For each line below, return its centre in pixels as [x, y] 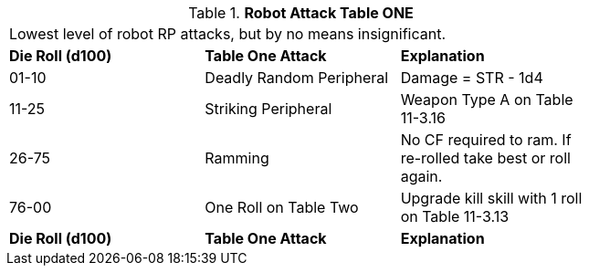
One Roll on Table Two [282, 207]
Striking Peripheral [268, 109]
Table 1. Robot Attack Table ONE [301, 13]
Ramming [237, 158]
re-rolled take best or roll [485, 158]
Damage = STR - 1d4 [472, 78]
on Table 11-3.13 [455, 216]
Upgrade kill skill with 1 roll [491, 198]
